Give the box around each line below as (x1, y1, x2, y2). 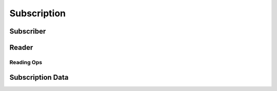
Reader (9, 43, 33, 52)
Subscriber (9, 27, 46, 36)
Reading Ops (9, 58, 43, 66)
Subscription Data (9, 73, 69, 81)
